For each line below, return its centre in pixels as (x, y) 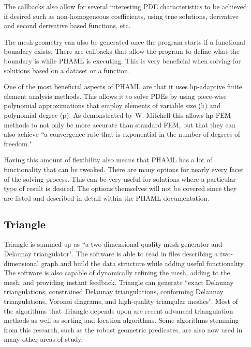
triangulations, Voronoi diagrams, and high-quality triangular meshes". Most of (121, 301)
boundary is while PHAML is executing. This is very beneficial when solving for (123, 60)
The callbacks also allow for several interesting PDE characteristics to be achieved (125, 6)
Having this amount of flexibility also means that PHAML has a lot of (108, 160)
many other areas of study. (44, 339)
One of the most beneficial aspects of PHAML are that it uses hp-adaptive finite (123, 87)
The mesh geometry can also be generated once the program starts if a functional (125, 41)
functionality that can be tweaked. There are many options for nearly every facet (124, 169)
